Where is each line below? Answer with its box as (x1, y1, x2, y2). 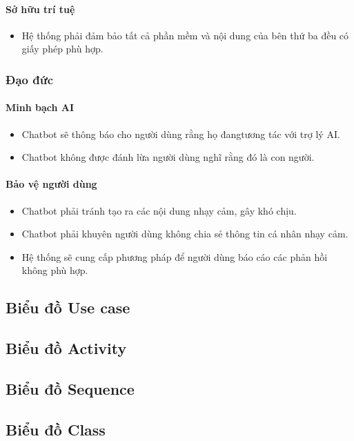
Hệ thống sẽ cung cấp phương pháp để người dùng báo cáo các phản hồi (21, 249, 328, 264)
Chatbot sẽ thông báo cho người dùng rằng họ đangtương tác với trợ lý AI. (21, 126, 340, 141)
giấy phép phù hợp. (21, 41, 104, 56)
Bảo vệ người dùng (6, 177, 97, 191)
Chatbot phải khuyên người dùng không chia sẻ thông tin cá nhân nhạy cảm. (21, 226, 348, 241)
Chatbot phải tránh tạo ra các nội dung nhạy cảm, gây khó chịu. (21, 203, 297, 217)
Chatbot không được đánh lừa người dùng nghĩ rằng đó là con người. (21, 150, 315, 164)
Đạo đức (6, 70, 54, 88)
